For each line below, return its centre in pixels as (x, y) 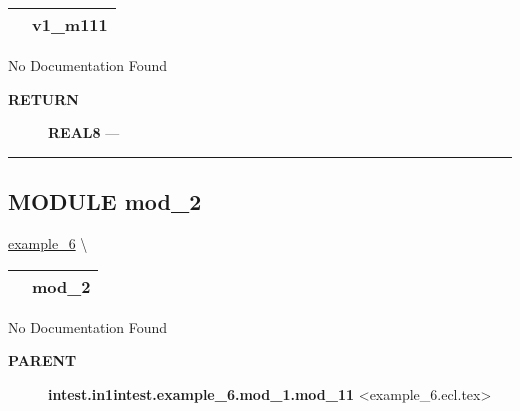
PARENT (42, 360)
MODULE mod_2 (105, 201)
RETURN (43, 98)
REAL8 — (84, 132)
